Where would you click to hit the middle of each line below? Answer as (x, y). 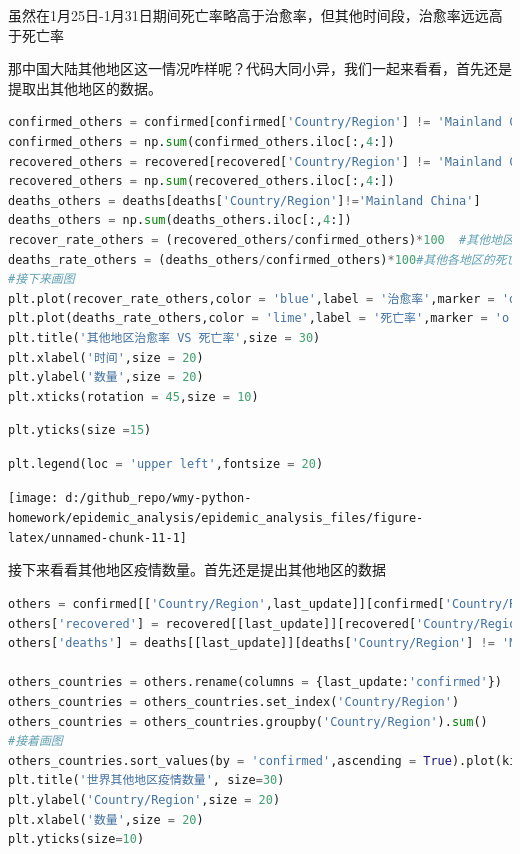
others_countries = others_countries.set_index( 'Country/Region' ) (234, 702)
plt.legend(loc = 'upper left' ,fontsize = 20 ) (166, 463)
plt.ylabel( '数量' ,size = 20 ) (106, 377)
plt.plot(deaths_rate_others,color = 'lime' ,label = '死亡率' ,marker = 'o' (262, 318)
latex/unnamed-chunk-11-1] (97, 537)
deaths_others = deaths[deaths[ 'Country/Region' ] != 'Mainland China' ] (244, 200)
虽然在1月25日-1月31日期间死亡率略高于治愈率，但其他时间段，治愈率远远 (248, 15)
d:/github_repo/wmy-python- (158, 498)
